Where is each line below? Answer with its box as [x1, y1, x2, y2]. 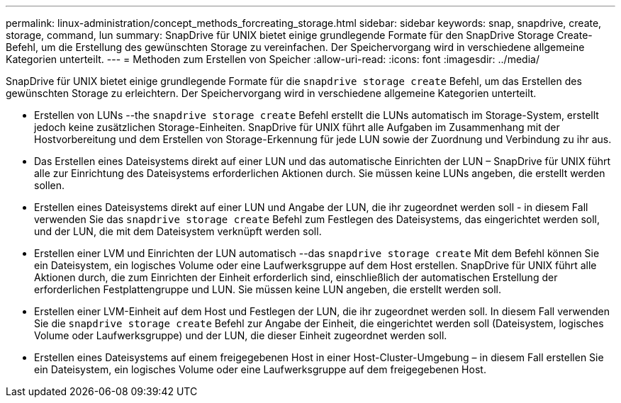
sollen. [34, 179, 65, 191]
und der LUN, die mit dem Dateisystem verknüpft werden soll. [34, 225, 322, 237]
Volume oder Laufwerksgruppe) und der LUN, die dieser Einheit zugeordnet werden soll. [34, 329, 447, 341]
